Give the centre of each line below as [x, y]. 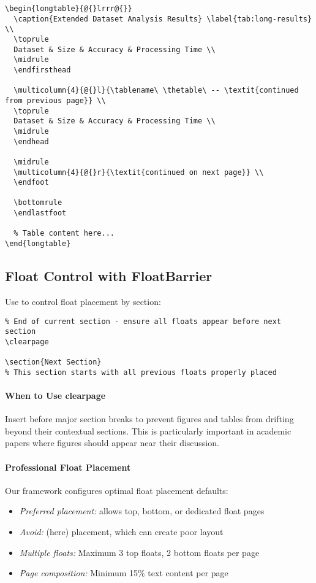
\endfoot [31, 183]
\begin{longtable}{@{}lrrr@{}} [69, 9]
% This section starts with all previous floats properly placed [141, 372]
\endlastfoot [40, 213]
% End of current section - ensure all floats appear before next [143, 321]
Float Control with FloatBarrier [109, 276]
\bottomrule [38, 203]
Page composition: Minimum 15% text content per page [124, 573]
